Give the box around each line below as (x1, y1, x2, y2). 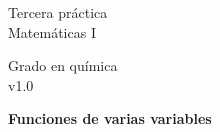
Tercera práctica (8, 2, 108, 22)
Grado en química (8, 55, 118, 76)
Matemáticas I (8, 21, 96, 42)
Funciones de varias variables (8, 108, 212, 129)
